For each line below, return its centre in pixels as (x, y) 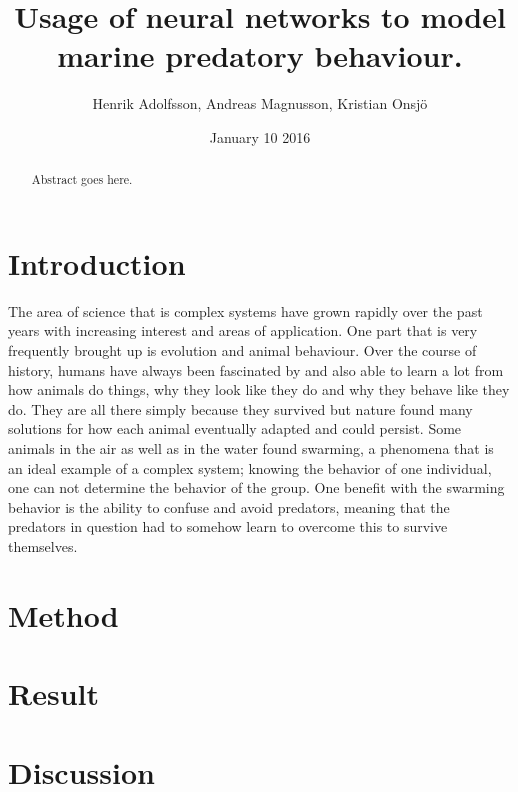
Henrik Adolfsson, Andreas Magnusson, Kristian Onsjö (260, 103)
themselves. (43, 546)
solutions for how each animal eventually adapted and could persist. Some (235, 428)
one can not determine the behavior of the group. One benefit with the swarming (256, 487)
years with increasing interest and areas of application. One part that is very (243, 330)
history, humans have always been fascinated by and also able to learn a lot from (256, 369)
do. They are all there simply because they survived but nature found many (240, 408)
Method (63, 614)
